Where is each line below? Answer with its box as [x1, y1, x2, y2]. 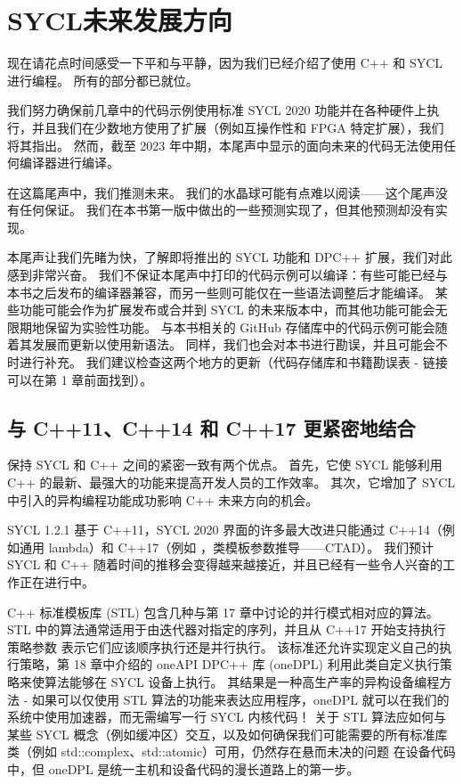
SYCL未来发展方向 [7, 2, 232, 38]
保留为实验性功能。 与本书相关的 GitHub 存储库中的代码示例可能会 [44, 317, 435, 336]
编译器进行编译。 [19, 153, 119, 172]
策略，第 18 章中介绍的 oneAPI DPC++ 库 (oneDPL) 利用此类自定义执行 [19, 655, 440, 674]
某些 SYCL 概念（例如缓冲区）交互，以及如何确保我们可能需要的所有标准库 [7, 724, 448, 743]
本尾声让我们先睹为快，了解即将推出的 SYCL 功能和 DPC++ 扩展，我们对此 [7, 248, 452, 266]
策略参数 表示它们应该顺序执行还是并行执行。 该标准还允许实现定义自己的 [7, 637, 440, 656]
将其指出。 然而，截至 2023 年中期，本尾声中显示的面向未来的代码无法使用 [7, 135, 443, 154]
